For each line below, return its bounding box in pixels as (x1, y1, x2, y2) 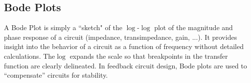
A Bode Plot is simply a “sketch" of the (4, 22, 122, 33)
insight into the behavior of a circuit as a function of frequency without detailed (4, 41, 244, 51)
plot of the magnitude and (154, 22, 233, 33)
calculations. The (4, 50, 55, 61)
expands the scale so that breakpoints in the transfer (69, 50, 228, 61)
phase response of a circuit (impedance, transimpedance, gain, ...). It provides (4, 32, 237, 42)
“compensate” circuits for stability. (4, 70, 108, 80)
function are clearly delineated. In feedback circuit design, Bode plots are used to (4, 60, 247, 70)
